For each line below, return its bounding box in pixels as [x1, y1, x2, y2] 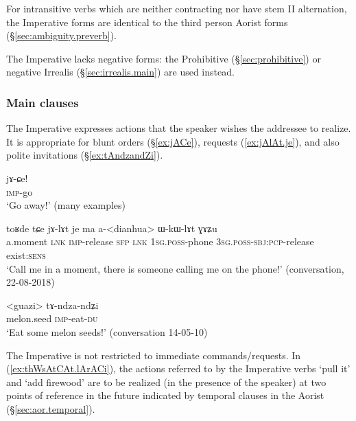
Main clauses [6, 93, 79, 111]
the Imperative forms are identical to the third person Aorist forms [6, 14, 288, 29]
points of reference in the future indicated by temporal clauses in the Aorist [6, 388, 324, 402]
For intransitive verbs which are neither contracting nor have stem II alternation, [6, 1, 347, 15]
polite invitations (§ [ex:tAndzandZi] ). [6, 148, 163, 162]
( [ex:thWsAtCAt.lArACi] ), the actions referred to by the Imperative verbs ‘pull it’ [6, 361, 351, 376]
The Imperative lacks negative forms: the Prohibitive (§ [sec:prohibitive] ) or [6, 51, 321, 65]
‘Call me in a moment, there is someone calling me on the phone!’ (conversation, [6, 261, 344, 275]
